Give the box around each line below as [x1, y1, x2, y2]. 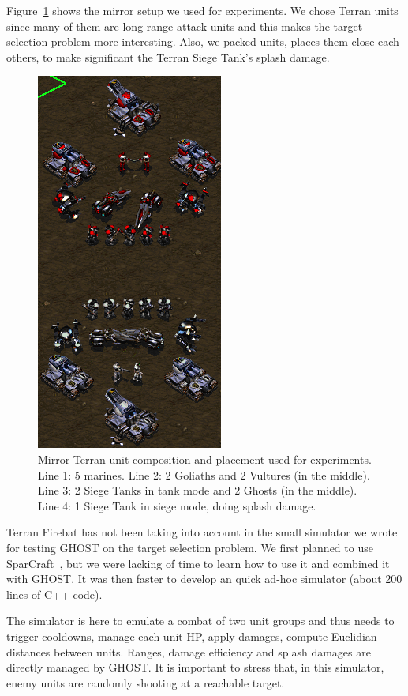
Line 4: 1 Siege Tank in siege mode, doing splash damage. [38, 497, 316, 514]
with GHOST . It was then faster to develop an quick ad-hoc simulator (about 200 [6, 570, 402, 587]
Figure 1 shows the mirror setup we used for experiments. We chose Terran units [6, 2, 399, 18]
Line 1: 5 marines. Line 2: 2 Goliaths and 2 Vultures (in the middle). [38, 466, 370, 483]
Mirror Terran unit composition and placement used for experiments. [38, 450, 372, 467]
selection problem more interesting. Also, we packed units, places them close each [6, 33, 399, 50]
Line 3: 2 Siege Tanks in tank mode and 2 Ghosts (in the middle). [38, 482, 357, 498]
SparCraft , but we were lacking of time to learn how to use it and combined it [6, 555, 390, 571]
